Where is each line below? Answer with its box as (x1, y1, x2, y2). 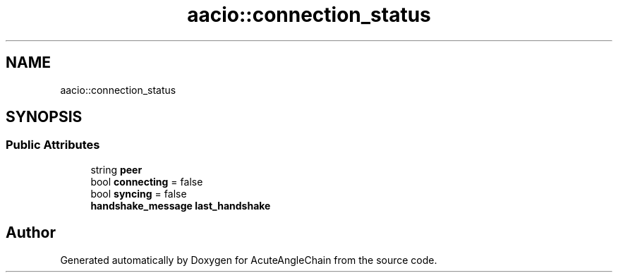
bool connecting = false (90, 175, 203, 188)
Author (6, 224, 56, 242)
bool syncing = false (90, 187, 187, 200)
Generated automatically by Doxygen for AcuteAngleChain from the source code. (60, 253, 437, 266)
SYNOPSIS (6, 108, 83, 126)
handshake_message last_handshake (90, 199, 271, 212)
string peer (90, 163, 143, 176)
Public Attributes (6, 138, 100, 152)
